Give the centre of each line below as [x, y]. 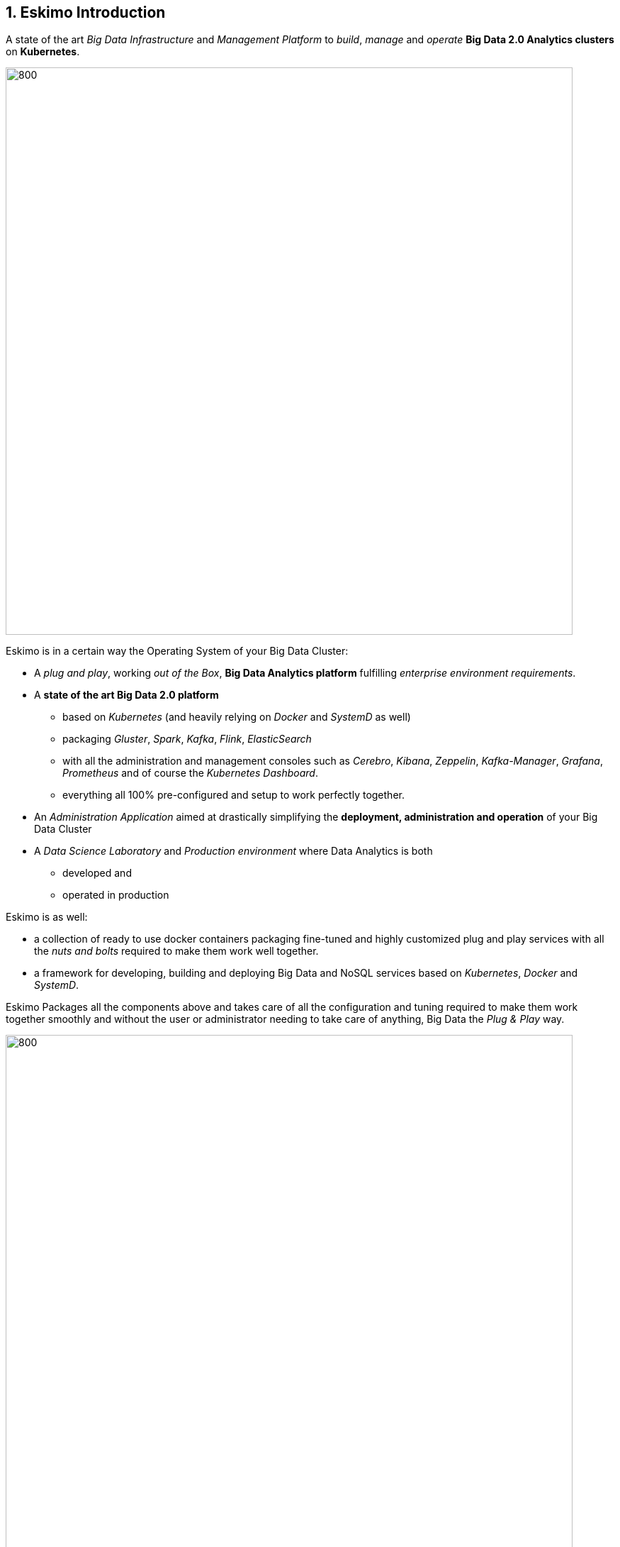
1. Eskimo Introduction [86, 12]
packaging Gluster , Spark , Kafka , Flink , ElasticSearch [187, 739]
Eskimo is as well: [47, 917]
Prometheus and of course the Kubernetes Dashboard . [190, 773]
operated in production [116, 895]
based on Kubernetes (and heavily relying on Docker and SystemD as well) [237, 717]
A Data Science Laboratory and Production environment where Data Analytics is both [233, 851]
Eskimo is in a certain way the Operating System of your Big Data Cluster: [177, 651]
